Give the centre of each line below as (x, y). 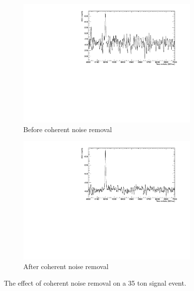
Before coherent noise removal (68, 129)
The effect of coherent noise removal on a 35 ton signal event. (95, 282)
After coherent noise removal (66, 266)
